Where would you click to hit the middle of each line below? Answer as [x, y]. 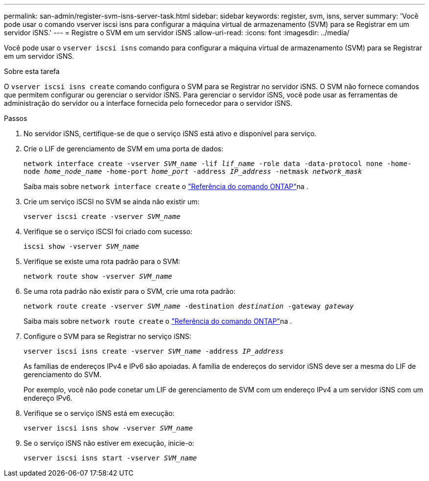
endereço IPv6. [48, 398]
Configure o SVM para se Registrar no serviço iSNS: [107, 336]
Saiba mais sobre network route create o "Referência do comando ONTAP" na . [158, 321]
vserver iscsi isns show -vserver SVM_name [108, 428]
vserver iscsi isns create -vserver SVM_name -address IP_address [154, 351]
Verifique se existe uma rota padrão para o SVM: [102, 261]
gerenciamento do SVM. [63, 374]
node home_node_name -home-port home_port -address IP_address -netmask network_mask [193, 171]
